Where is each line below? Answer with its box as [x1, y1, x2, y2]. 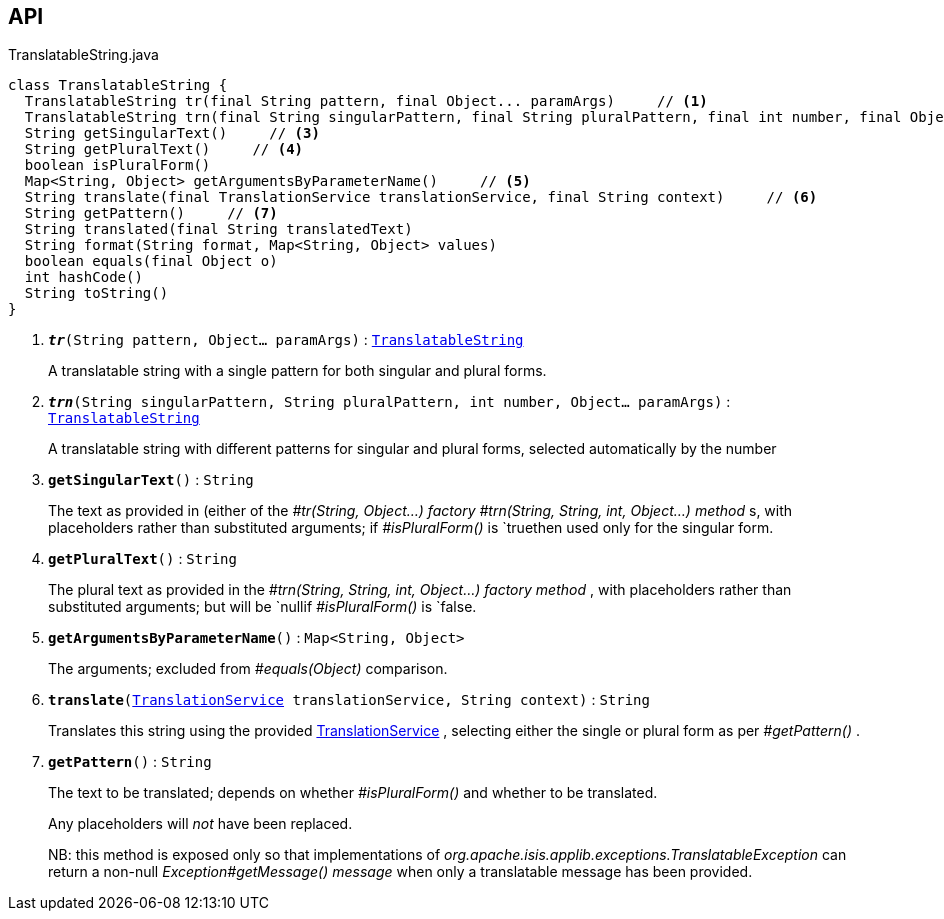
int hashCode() [24, 269, 143, 286]
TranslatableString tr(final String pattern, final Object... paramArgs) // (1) [24, 93, 708, 110]
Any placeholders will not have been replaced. [48, 815, 353, 833]
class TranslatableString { [8, 77, 228, 94]
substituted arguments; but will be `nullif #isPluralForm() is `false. [48, 598, 477, 616]
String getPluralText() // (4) [24, 141, 304, 158]
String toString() [24, 285, 169, 302]
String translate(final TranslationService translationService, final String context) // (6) [24, 189, 818, 206]
